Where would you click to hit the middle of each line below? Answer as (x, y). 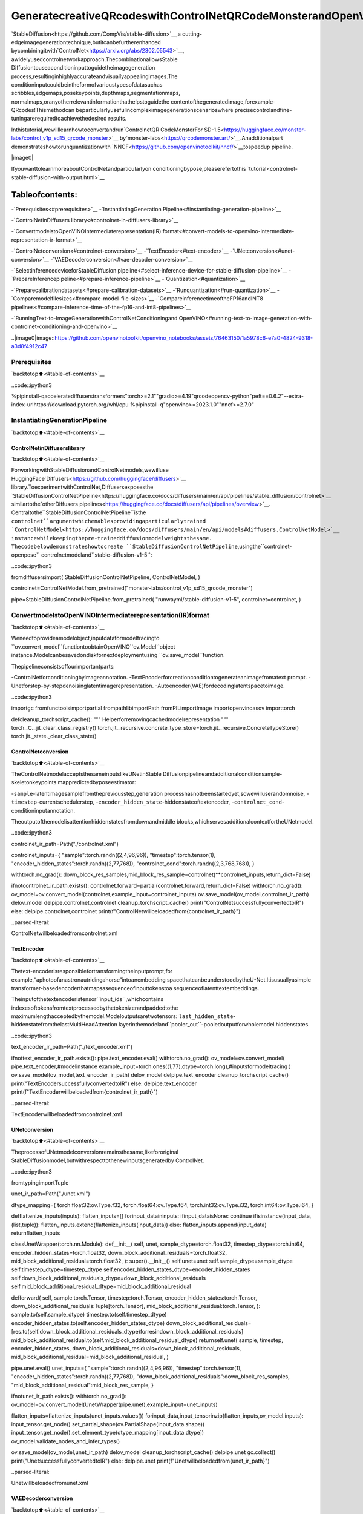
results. (117, 119)
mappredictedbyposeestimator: (97, 782)
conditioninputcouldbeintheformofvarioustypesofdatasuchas (87, 84)
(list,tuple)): (25, 1225)
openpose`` (25, 555)
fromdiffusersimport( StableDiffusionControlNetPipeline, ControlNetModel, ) (106, 577)
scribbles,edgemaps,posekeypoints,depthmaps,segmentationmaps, (96, 93)
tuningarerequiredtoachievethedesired (59, 119)
